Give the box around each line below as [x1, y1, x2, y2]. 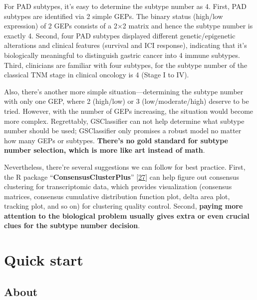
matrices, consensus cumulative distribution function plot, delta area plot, [4, 191, 230, 201]
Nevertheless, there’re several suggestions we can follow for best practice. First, [4, 161, 246, 172]
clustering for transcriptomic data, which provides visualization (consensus [4, 181, 232, 192]
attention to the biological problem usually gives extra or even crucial [4, 210, 250, 221]
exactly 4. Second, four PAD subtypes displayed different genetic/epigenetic [4, 30, 236, 40]
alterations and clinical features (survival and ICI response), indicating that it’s [4, 40, 247, 50]
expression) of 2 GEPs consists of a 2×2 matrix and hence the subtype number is [4, 20, 253, 31]
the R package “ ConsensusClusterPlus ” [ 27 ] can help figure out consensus [4, 171, 239, 182]
